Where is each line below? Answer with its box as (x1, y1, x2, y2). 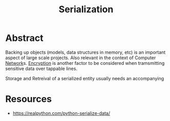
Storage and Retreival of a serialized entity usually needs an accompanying (5, 75, 164, 81)
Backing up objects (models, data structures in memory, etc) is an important (5, 49, 166, 55)
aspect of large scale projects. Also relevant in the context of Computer (5, 55, 156, 61)
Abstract (5, 32, 44, 44)
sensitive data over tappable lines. (5, 65, 78, 71)
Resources (5, 93, 52, 105)
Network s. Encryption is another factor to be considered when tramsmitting (5, 60, 165, 66)
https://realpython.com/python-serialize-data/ (12, 110, 110, 116)
